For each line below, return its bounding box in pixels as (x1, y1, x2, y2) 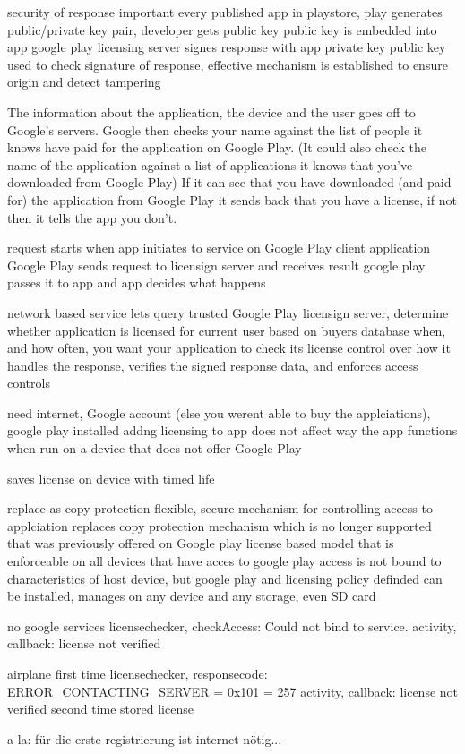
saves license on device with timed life (7, 468, 215, 487)
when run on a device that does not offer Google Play (7, 439, 302, 458)
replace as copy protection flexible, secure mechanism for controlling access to (7, 499, 433, 518)
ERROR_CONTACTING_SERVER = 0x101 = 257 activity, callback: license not (7, 681, 459, 700)
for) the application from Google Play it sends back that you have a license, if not (7, 190, 457, 209)
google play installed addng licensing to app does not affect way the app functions (7, 421, 458, 440)
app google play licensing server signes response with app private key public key (7, 38, 446, 56)
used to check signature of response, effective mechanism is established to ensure (7, 55, 448, 73)
